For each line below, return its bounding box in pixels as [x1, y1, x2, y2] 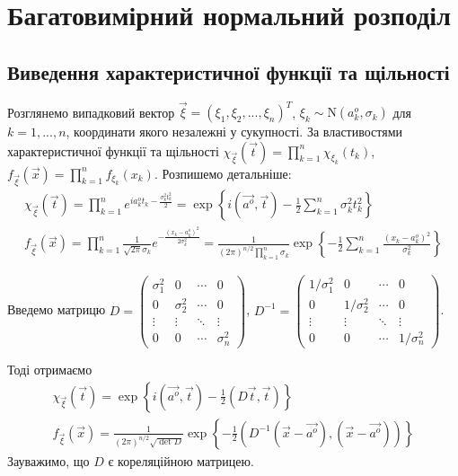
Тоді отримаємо [7, 360, 92, 379]
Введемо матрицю [7, 300, 106, 319]
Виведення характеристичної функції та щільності [7, 57, 450, 85]
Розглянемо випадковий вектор [7, 102, 175, 121]
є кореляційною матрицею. [108, 451, 254, 470]
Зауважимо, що [7, 451, 90, 470]
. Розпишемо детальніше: [154, 163, 292, 182]
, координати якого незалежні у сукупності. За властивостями [66, 122, 403, 141]
